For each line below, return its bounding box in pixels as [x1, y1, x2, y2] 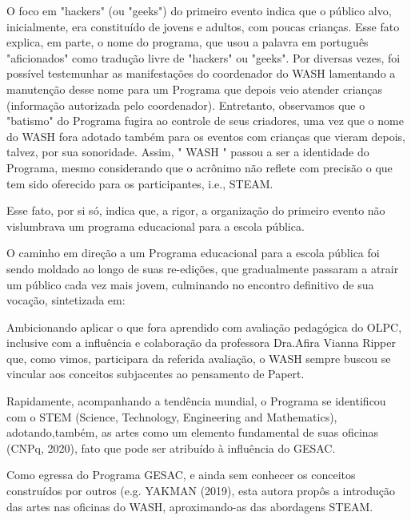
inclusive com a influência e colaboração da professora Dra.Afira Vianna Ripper [6, 334, 396, 351]
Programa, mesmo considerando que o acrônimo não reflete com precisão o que [6, 159, 393, 175]
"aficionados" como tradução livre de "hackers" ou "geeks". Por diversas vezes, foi [6, 49, 401, 66]
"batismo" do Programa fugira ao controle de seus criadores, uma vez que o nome [6, 112, 404, 129]
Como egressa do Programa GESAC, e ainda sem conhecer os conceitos [6, 466, 356, 483]
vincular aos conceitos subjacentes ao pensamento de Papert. [6, 365, 305, 382]
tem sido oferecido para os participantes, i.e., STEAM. [6, 175, 273, 191]
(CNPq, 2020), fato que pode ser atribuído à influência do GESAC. [6, 439, 336, 456]
